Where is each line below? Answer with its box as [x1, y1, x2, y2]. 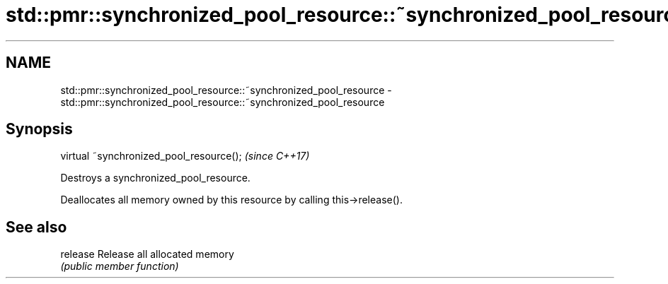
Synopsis [6, 120, 73, 138]
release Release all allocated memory [60, 248, 234, 261]
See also [6, 218, 67, 236]
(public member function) [60, 260, 179, 273]
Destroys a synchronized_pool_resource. [60, 172, 250, 184]
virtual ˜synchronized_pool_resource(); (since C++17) [60, 150, 310, 162]
